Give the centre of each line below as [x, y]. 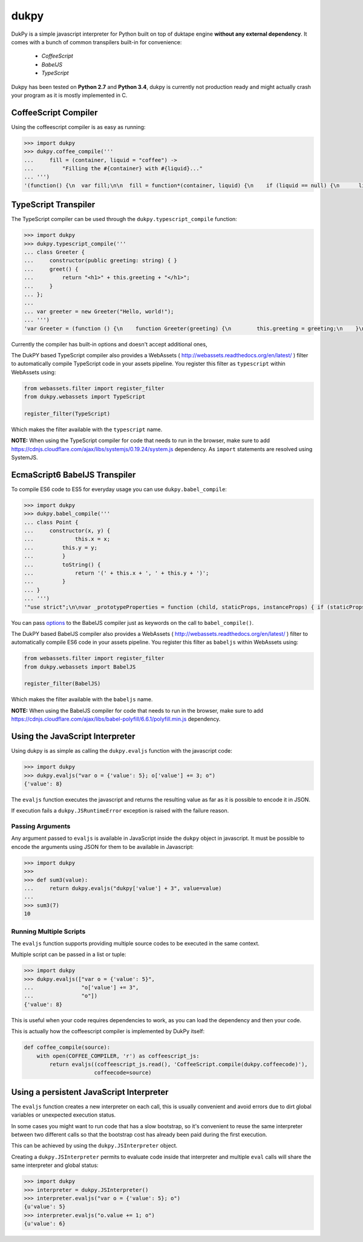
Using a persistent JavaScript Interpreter [90, 1092]
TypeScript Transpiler [53, 205]
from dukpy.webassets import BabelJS [80, 667]
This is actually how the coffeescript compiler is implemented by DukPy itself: [108, 1031]
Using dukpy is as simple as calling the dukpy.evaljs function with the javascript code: [122, 751]
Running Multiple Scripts [48, 931]
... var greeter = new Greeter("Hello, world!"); [99, 311]
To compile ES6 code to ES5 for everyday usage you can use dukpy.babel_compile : [119, 489]
